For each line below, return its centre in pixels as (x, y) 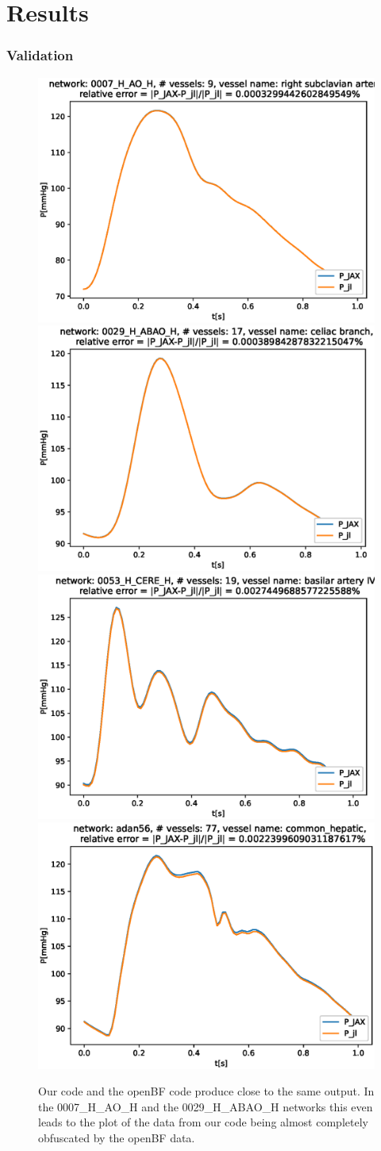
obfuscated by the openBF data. (117, 1137)
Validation (40, 55)
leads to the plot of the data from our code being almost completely (203, 1122)
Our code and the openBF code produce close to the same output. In (206, 1091)
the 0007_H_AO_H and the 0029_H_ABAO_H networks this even (206, 1106)
